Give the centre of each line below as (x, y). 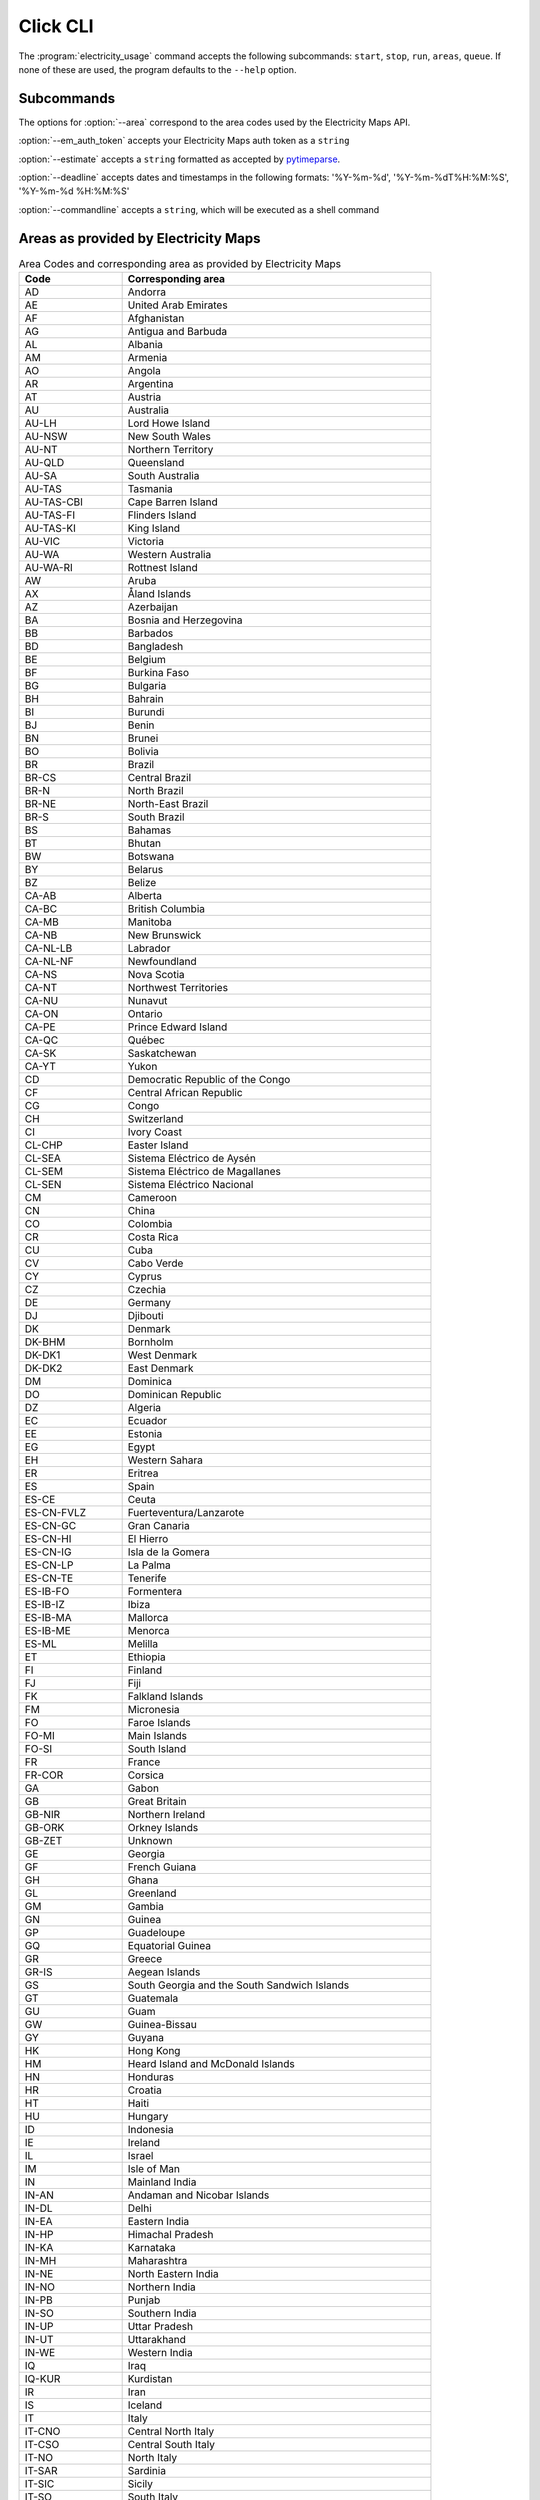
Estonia (145, 1434)
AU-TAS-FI (49, 515)
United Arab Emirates (178, 305)
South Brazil (156, 817)
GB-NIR (42, 1815)
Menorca (148, 1631)
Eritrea (143, 1473)
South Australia (163, 476)
